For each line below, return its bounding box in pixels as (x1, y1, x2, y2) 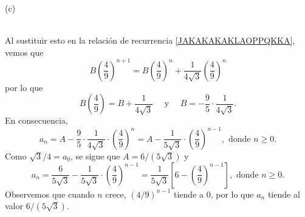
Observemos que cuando (5, 187, 95, 200)
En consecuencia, (5, 114, 68, 127)
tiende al (267, 187, 300, 200)
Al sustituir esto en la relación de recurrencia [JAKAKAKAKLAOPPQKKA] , (5, 34, 295, 47)
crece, (105, 187, 126, 200)
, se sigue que (70, 149, 120, 162)
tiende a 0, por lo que (174, 187, 254, 200)
